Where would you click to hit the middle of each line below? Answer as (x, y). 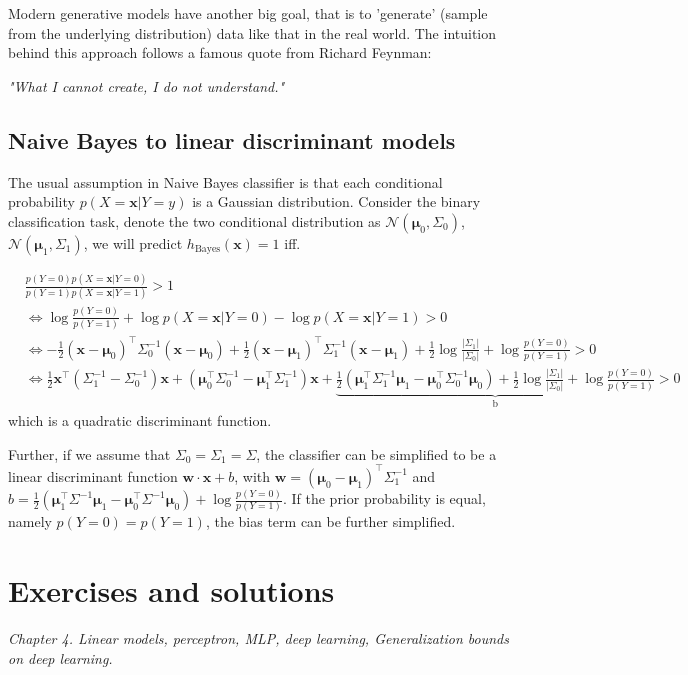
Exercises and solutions (171, 590)
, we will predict (133, 242)
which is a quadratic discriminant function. (140, 420)
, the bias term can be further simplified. (330, 521)
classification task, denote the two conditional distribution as (194, 220)
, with (252, 475)
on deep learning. (60, 657)
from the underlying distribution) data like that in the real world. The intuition (252, 32)
